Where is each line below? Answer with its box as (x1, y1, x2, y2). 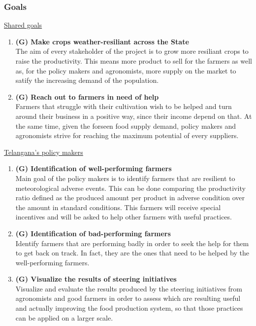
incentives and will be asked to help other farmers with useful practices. (15, 212, 232, 222)
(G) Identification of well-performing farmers (15, 163, 172, 174)
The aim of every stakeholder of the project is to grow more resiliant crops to (15, 46, 249, 56)
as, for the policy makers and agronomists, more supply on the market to (15, 65, 236, 75)
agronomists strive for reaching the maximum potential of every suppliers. (15, 130, 239, 141)
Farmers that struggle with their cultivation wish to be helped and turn (15, 101, 232, 111)
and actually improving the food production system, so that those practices (15, 303, 243, 313)
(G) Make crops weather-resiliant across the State (15, 36, 189, 46)
